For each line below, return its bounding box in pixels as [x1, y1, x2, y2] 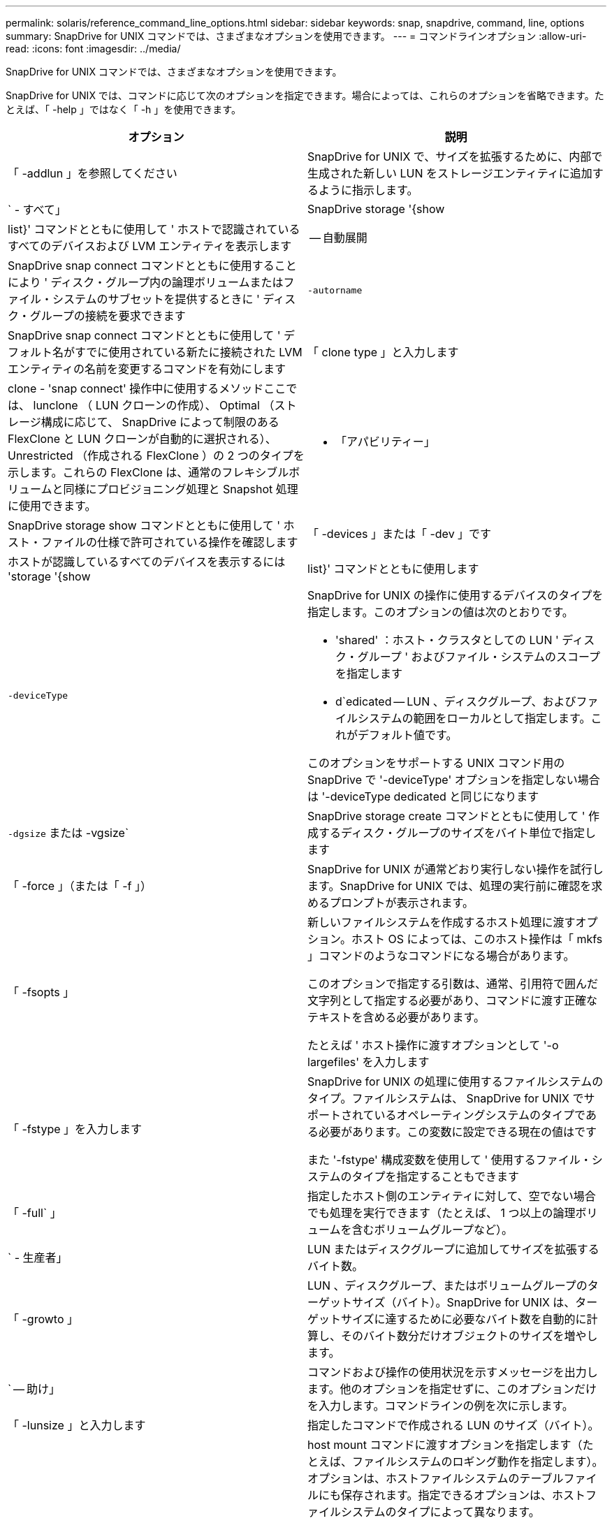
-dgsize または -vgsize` [8, 826, 129, 840]
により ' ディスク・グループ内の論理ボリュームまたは [8, 275, 284, 289]
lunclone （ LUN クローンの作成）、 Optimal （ [33, 398, 275, 412]
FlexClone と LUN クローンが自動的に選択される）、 [8, 432, 277, 446]
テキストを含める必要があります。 [307, 1010, 485, 1024]
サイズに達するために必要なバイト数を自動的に [341, 1312, 587, 1326]
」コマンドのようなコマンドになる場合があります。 [307, 949, 575, 963]
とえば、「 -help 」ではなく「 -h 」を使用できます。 [6, 103, 241, 115]
